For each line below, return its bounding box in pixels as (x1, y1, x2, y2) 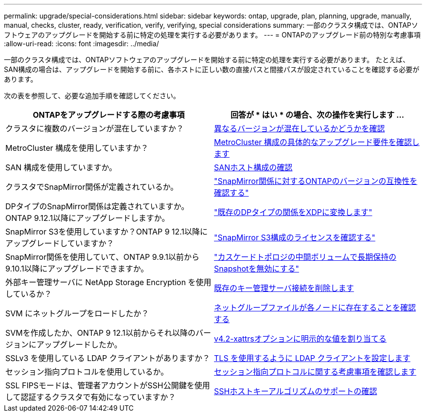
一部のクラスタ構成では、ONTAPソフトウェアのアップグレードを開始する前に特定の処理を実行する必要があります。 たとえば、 (4, 55, 409, 64)
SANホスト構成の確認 (214, 163, 293, 172)
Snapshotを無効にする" (214, 264, 299, 273)
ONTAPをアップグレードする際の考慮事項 (33, 110, 185, 120)
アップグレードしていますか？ (5, 238, 114, 248)
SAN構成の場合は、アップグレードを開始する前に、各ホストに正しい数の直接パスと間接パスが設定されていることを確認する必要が (4, 65, 420, 73)
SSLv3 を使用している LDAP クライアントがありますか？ (5, 353, 211, 363)
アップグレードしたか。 (36, 340, 122, 349)
